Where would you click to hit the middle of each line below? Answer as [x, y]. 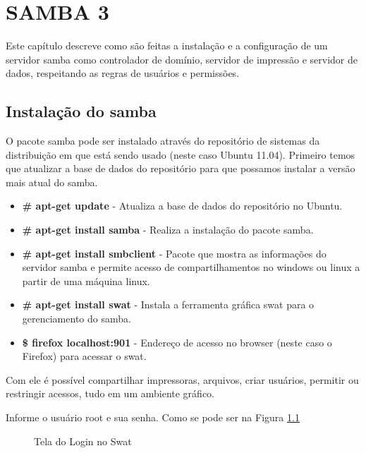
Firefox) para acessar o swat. [84, 356]
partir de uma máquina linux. [86, 280]
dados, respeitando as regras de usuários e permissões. [123, 73]
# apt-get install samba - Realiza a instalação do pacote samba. [168, 230]
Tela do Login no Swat [83, 441]
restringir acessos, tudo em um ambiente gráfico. [110, 393]
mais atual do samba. [52, 182]
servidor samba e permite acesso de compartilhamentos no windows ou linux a [191, 267]
